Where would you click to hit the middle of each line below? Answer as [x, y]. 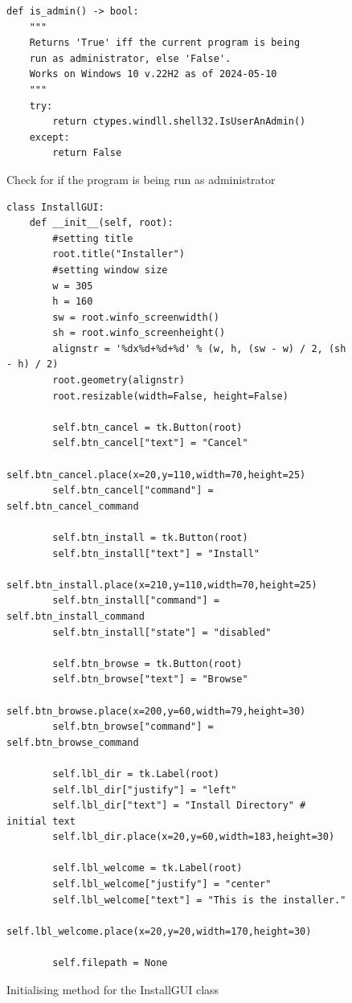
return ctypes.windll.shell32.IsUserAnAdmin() [179, 122]
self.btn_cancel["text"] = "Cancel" [150, 443]
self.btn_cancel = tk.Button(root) [147, 427]
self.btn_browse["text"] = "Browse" [150, 680]
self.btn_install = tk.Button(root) [150, 538]
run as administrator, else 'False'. [130, 58]
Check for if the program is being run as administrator [141, 179]
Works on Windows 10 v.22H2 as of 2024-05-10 [153, 74]
